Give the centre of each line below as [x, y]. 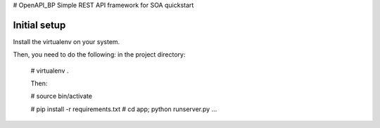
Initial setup [39, 25]
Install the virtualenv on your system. [66, 41]
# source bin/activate [62, 96]
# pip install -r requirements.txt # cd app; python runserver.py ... [124, 109]
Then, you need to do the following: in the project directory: [99, 55]
